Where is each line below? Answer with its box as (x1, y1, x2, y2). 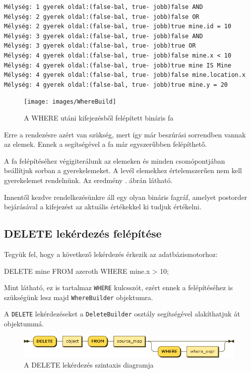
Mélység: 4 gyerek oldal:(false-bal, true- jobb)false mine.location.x (4, 71, 246, 79)
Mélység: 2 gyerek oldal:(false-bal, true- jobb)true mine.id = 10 (4, 23, 232, 30)
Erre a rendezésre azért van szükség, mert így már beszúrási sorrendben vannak (4, 129, 246, 139)
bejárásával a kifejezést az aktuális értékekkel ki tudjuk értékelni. (4, 201, 201, 212)
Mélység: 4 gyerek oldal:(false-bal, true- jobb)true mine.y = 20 (4, 81, 228, 88)
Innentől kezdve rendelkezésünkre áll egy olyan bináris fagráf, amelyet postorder (4, 191, 248, 202)
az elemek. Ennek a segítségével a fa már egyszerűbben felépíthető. (4, 139, 207, 149)
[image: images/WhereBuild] (24, 98, 117, 106)
